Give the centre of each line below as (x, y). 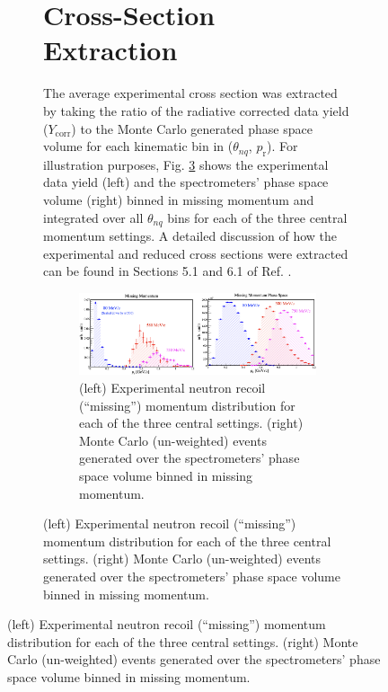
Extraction (110, 50)
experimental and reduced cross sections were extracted (196, 253)
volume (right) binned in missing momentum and (179, 200)
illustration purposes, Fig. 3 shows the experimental (186, 164)
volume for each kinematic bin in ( (138, 146)
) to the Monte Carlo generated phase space (192, 128)
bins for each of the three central (257, 217)
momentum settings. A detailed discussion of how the (190, 236)
